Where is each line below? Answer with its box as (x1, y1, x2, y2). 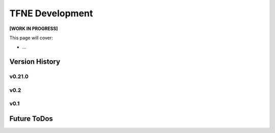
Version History (9, 58, 61, 66)
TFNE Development (9, 8, 93, 19)
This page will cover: (9, 35, 53, 41)
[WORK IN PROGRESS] (9, 25, 58, 32)
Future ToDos (9, 114, 53, 123)
